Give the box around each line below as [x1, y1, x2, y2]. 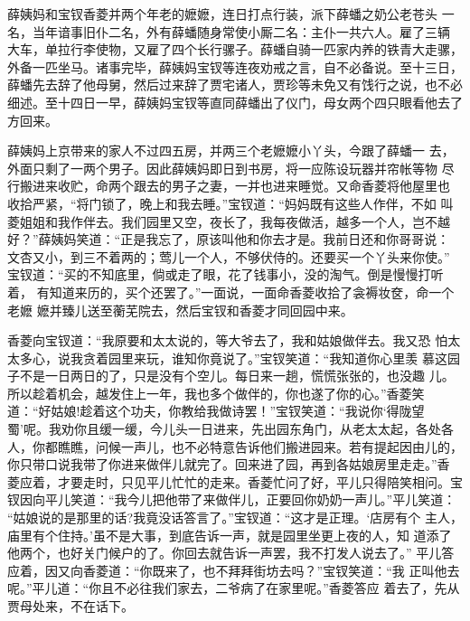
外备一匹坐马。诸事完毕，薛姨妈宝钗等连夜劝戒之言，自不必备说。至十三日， [7, 57, 463, 76]
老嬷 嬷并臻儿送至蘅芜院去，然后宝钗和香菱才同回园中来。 [7, 300, 353, 319]
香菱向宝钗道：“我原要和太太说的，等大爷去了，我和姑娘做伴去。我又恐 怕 [7, 331, 448, 350]
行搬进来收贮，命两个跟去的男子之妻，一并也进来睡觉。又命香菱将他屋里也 [7, 176, 450, 195]
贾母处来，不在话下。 [7, 597, 134, 615]
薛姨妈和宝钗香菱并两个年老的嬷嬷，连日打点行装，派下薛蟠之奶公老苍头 [7, 5, 437, 23]
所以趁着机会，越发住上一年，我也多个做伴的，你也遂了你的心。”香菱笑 [7, 383, 425, 402]
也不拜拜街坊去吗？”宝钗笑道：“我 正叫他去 [202, 560, 460, 579]
